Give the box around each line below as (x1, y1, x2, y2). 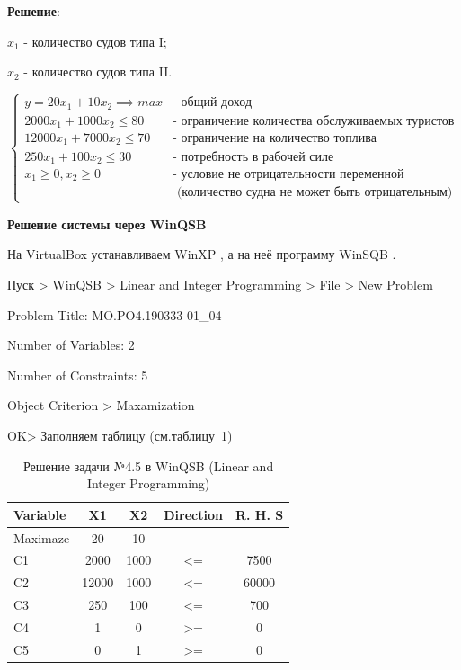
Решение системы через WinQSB (7, 214, 207, 233)
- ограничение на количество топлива (173, 132, 377, 146)
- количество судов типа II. (23, 62, 173, 81)
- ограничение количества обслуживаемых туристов (173, 114, 455, 128)
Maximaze (13, 528, 70, 547)
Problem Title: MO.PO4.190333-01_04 (7, 305, 222, 324)
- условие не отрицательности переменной (173, 168, 404, 181)
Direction (164, 505, 223, 523)
